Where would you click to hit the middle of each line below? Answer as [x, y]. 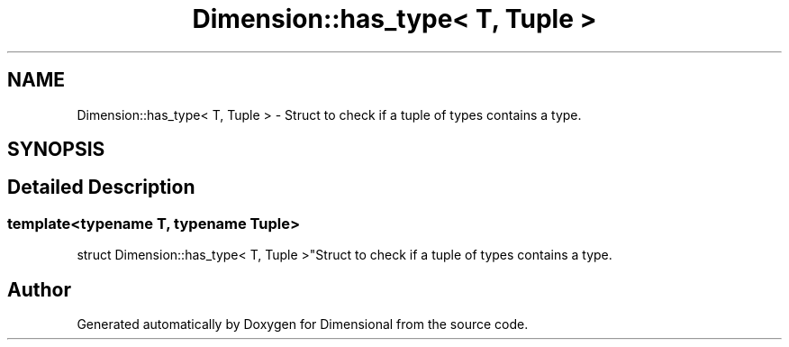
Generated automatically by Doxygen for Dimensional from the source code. [303, 324]
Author [39, 289]
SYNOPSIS [56, 150]
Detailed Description [101, 187]
